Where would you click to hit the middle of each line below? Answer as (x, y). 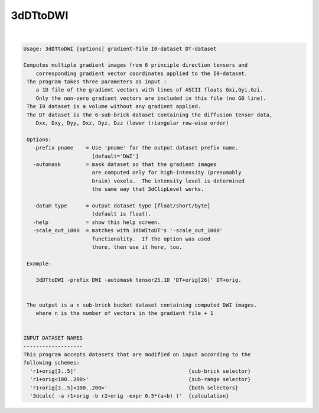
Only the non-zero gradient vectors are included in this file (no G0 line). (151, 98)
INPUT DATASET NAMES (53, 338)
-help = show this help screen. (97, 222)
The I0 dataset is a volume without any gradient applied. (114, 107)
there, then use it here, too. (137, 247)
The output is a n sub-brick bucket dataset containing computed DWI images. (142, 305)
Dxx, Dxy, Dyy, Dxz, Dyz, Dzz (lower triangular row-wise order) (132, 123)
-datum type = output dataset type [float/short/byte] (122, 206)
